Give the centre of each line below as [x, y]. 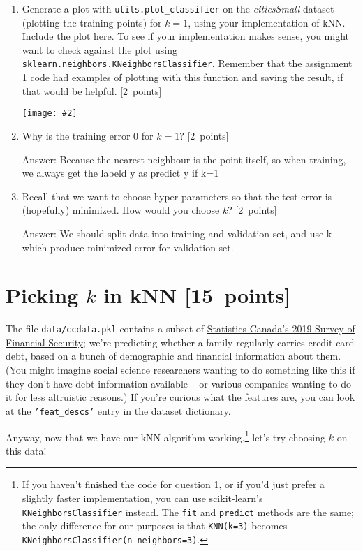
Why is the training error [76, 135]
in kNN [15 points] [197, 295]
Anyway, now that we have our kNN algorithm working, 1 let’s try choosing [166, 436]
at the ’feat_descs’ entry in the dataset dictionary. [118, 410]
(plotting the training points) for [92, 22]
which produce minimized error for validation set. [128, 247]
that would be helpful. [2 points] [92, 90]
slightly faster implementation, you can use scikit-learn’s [142, 498]
